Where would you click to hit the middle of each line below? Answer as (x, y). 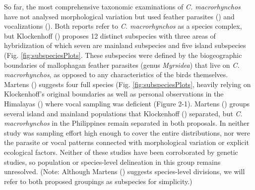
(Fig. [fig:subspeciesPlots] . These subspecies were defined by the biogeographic (123, 55)
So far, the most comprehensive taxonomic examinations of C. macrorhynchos (122, 6)
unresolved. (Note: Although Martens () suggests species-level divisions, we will (125, 171)
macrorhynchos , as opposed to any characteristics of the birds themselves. (116, 74)
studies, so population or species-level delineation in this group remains (112, 162)
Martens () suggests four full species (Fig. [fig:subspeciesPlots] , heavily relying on (127, 84)
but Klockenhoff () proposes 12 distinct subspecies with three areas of (110, 35)
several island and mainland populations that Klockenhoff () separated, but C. (123, 113)
